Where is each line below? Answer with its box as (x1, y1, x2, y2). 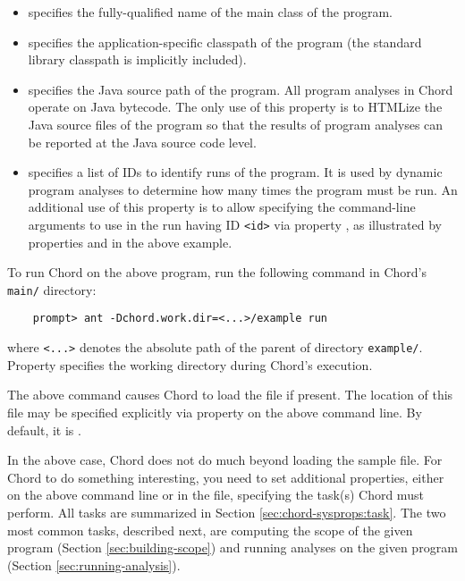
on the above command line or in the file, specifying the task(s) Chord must (7, 485, 424, 504)
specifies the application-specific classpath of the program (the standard (28, 32, 422, 51)
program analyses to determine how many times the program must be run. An (28, 180, 458, 198)
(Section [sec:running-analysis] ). (7, 555, 181, 574)
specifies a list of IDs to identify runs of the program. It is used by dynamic (28, 163, 443, 181)
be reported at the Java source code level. (28, 132, 257, 151)
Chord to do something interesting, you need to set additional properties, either (7, 467, 444, 486)
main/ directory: (7, 280, 97, 299)
